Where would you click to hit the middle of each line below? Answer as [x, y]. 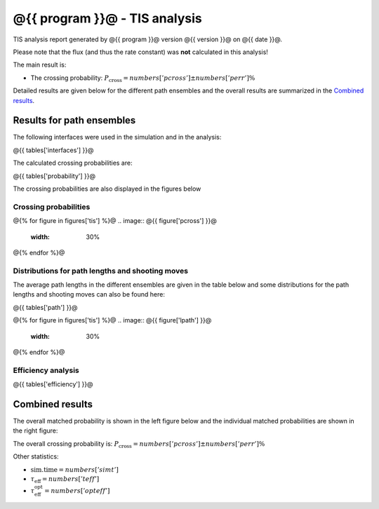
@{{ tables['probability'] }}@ [54, 176]
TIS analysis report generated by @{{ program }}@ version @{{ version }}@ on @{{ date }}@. [148, 39]
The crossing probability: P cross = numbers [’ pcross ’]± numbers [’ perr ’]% [143, 79]
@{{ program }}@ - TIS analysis [108, 18]
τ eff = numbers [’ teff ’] [65, 480]
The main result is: [40, 65]
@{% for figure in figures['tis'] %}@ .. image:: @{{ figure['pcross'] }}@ [115, 221]
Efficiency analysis [46, 370]
